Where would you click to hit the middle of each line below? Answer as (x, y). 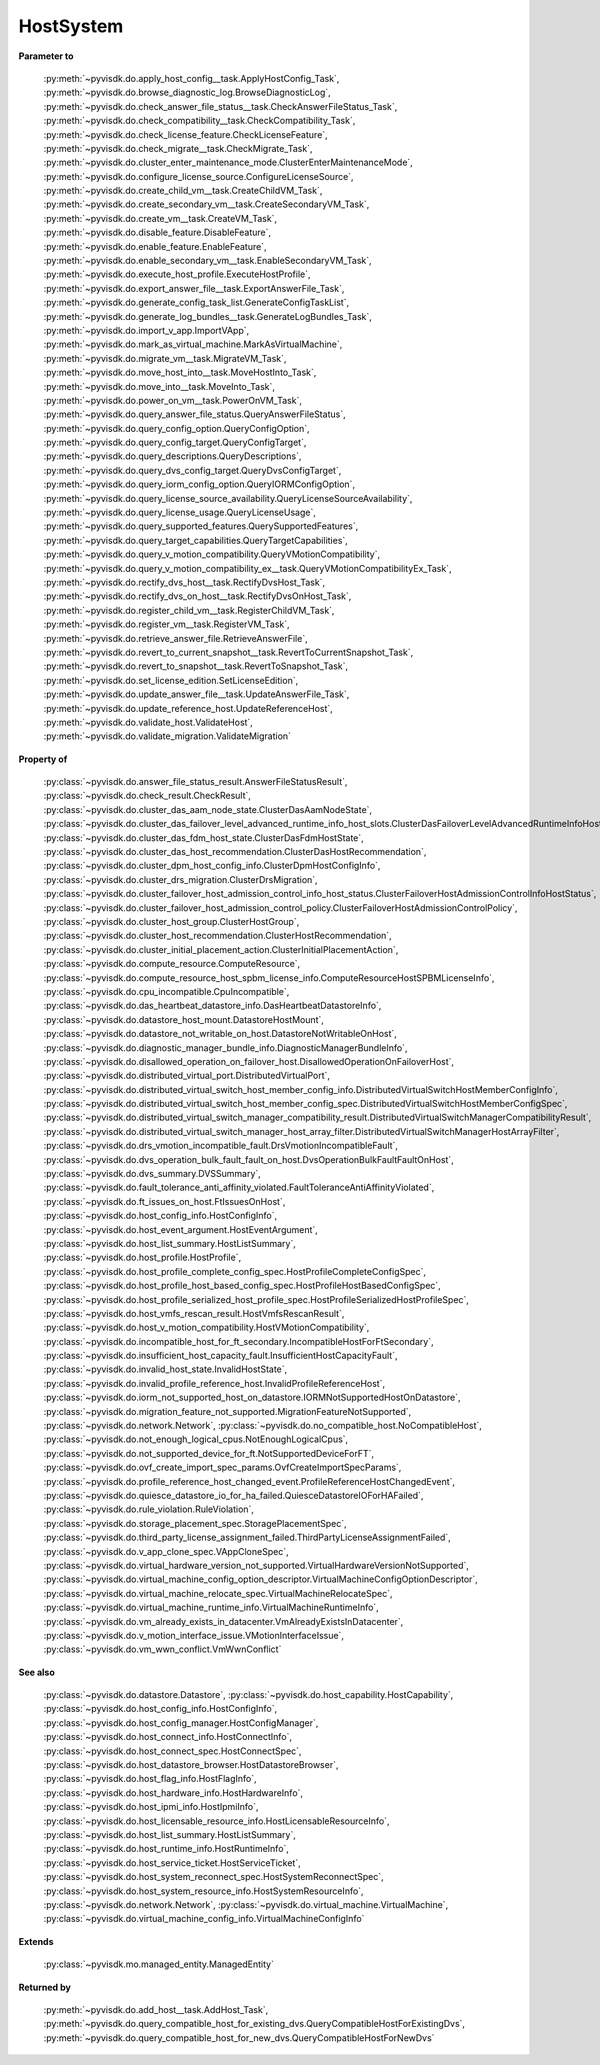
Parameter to (46, 56)
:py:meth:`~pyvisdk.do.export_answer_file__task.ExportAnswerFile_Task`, (194, 288)
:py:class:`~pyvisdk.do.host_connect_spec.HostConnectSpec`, (172, 1751)
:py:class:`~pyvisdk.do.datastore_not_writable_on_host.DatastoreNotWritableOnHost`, (220, 1034)
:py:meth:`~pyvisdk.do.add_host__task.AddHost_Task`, (156, 2009)
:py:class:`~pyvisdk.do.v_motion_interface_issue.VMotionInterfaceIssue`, (194, 1635)
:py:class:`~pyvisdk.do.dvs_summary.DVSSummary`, (152, 1174)
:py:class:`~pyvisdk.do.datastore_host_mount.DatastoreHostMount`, (184, 1019)
